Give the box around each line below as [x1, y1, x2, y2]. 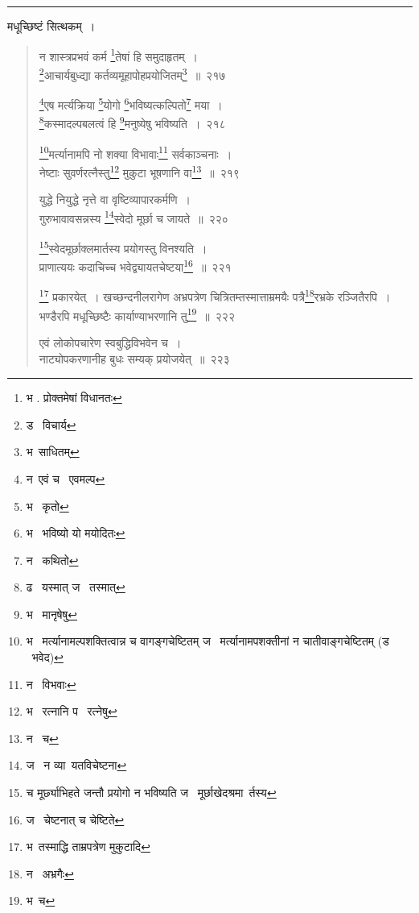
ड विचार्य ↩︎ [26, 416, 76, 433]
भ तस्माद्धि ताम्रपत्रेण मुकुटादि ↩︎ [26, 838, 150, 855]
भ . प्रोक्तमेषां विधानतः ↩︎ [26, 389, 122, 406]
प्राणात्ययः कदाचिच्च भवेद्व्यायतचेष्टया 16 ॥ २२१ [39, 256, 232, 275]
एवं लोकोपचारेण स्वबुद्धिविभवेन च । [39, 334, 182, 351]
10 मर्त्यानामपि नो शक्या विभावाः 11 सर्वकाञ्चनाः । [39, 143, 232, 162]
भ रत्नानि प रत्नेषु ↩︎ [26, 703, 117, 720]
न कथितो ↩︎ [26, 551, 79, 568]
